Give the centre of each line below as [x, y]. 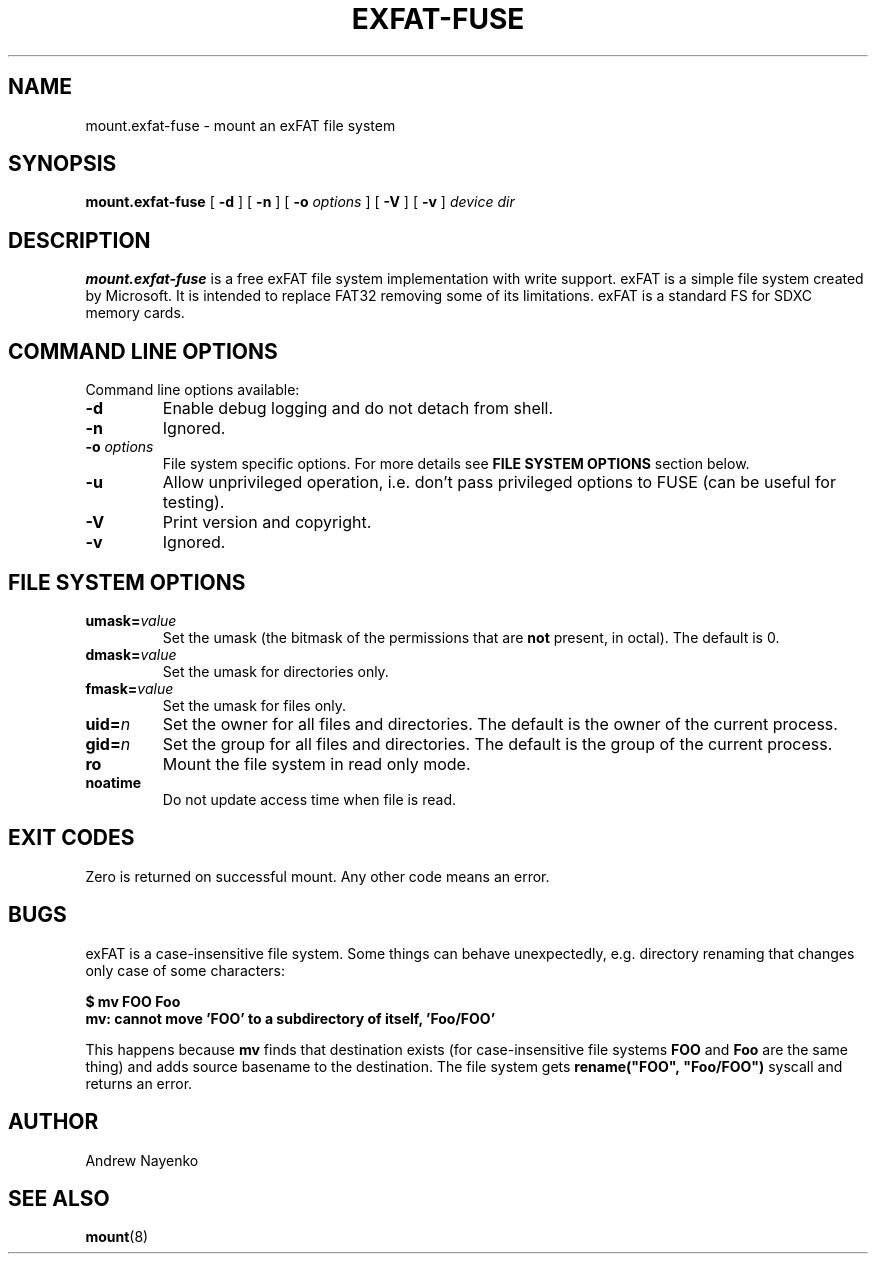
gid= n [108, 743]
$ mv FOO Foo [133, 1001]
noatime [113, 782]
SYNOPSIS [62, 164]
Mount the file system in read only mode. [316, 763]
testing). [193, 502]
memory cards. [135, 313]
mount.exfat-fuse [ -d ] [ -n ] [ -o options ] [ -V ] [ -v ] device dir [300, 202]
